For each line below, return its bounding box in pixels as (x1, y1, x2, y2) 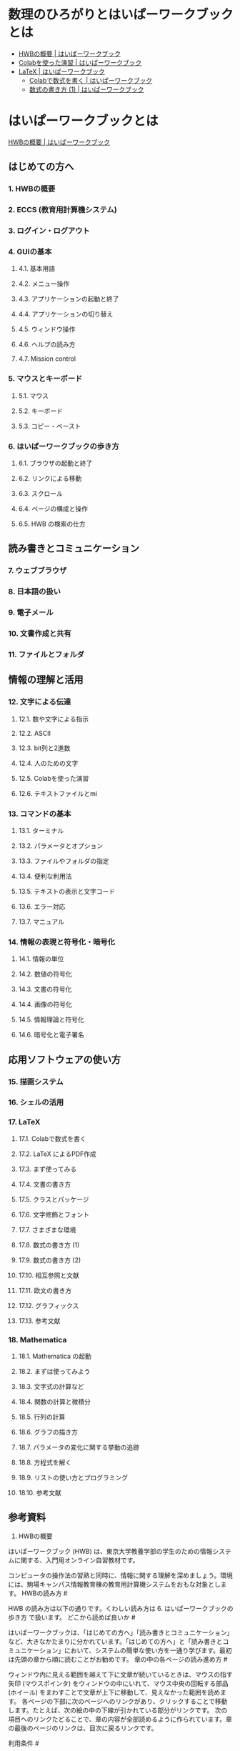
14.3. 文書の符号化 (18, 985, 72, 994)
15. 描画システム (8, 1077, 64, 1087)
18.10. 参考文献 (18, 1489, 61, 1497)
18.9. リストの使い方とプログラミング (18, 1473, 129, 1482)
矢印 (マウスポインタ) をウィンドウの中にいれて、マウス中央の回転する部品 (8, 1679, 229, 1687)
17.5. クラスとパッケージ (18, 1194, 89, 1204)
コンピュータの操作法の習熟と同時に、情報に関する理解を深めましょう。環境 (8, 1571, 233, 1580)
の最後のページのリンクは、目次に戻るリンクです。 (8, 1723, 158, 1732)
